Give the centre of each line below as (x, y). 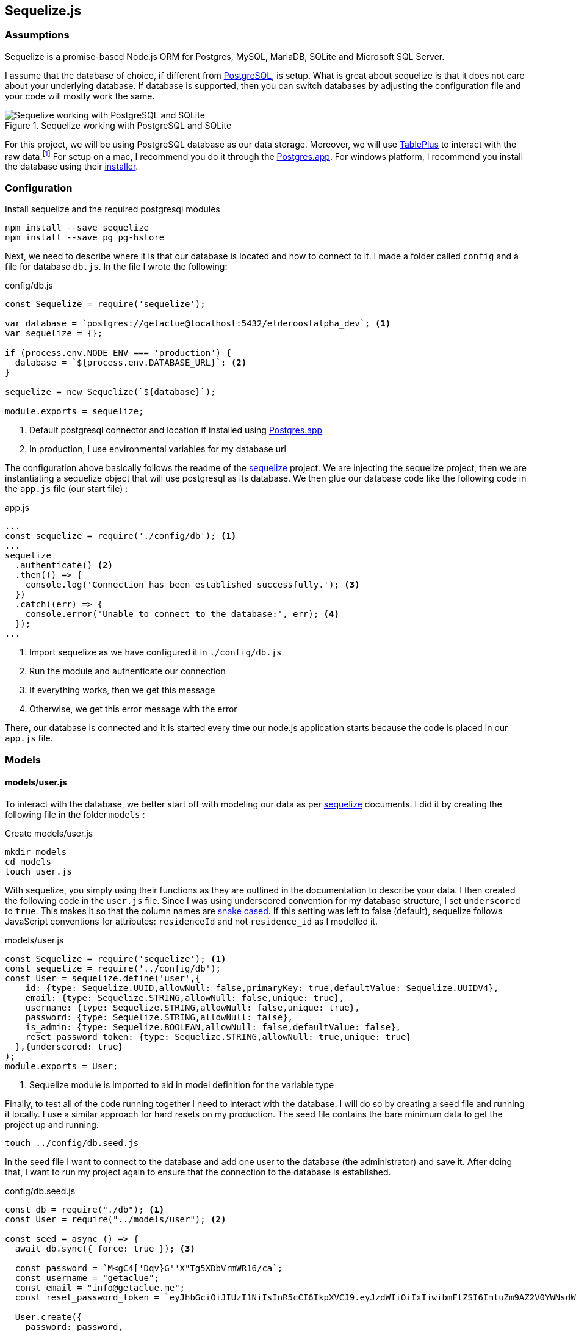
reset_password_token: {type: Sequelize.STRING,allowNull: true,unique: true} (218, 1037)
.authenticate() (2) (64, 565)
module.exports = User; (62, 1066)
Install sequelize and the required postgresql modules (113, 209)
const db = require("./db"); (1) (85, 1209)
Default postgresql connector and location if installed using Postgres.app (176, 430)
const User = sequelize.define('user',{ (103, 978)
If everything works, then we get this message (122, 690)
